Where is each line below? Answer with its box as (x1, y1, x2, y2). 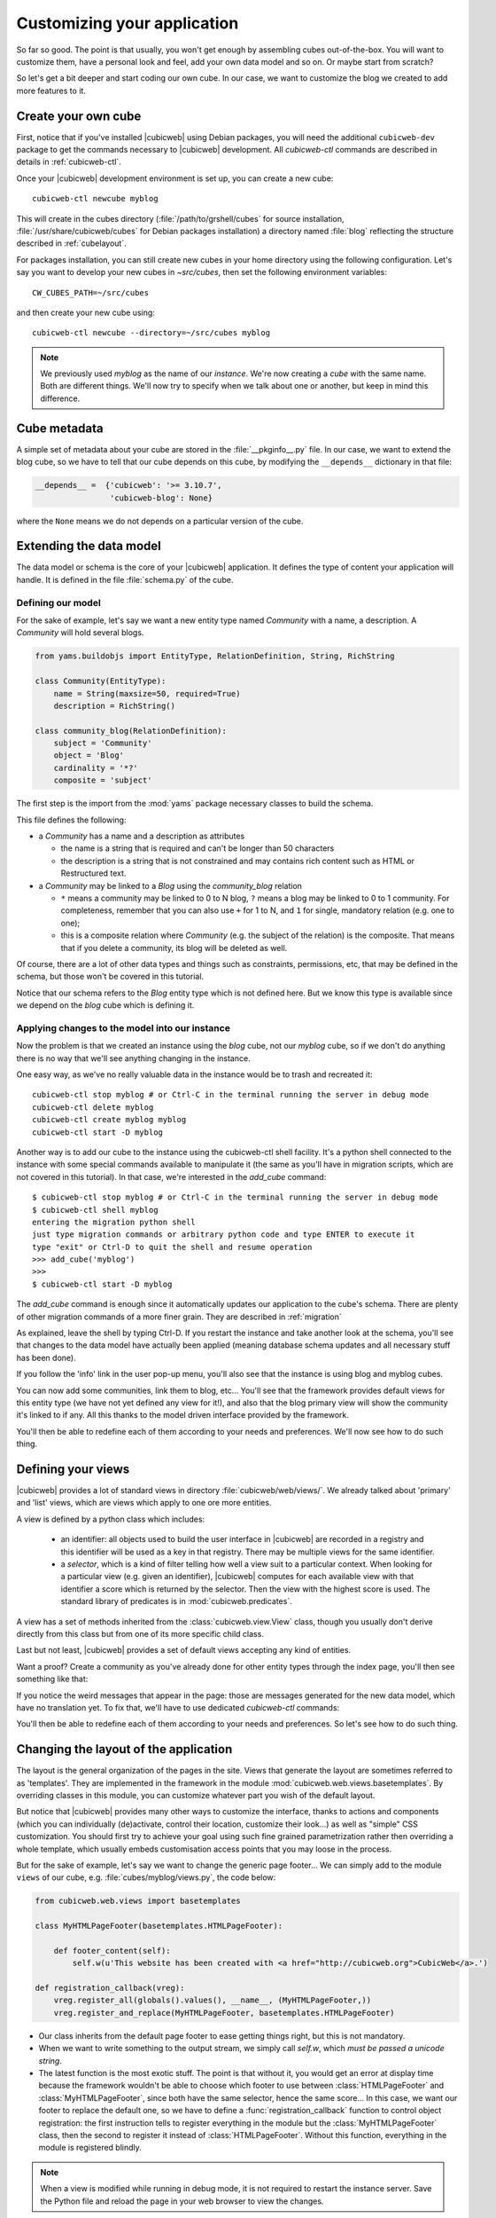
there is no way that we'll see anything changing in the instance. (16, 1052, 252, 1064)
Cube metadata (16, 421, 104, 436)
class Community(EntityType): (35, 676, 167, 687)
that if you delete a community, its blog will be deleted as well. (60, 942, 288, 953)
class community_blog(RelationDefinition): (35, 726, 228, 735)
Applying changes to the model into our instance (16, 1021, 230, 1034)
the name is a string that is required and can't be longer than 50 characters (60, 843, 335, 853)
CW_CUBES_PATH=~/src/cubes (32, 287, 150, 297)
